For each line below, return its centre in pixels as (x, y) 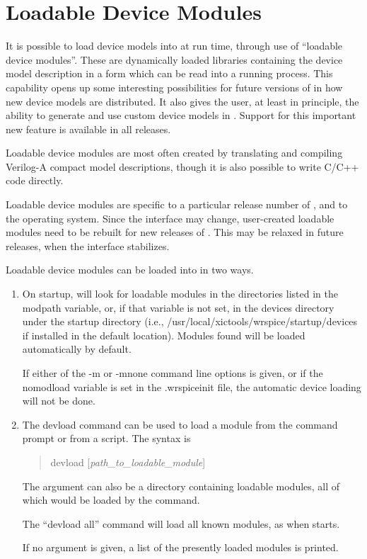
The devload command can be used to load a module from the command (180, 424)
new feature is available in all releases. (88, 129)
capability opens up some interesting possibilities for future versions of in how (174, 87)
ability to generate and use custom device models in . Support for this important (181, 115)
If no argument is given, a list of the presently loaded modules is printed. (180, 547)
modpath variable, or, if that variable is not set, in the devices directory (178, 307)
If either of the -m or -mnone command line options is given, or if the (173, 373)
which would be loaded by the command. (111, 500)
